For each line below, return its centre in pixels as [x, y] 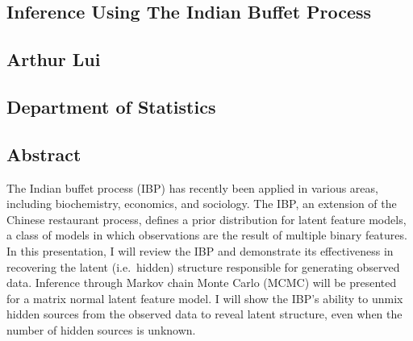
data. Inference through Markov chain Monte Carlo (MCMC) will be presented [202, 283]
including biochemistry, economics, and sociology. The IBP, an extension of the [202, 204]
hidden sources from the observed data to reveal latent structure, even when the [204, 314]
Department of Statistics [111, 106]
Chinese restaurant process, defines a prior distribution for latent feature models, [206, 219]
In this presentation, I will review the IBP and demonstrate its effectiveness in [200, 250]
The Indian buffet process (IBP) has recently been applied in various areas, [192, 187]
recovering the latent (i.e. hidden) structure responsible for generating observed [203, 266]
